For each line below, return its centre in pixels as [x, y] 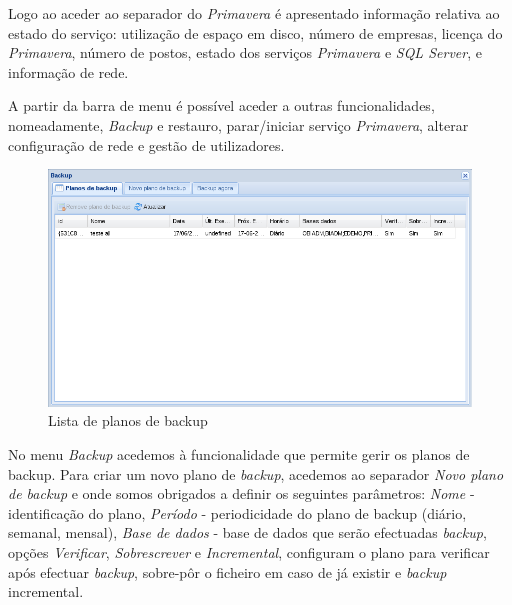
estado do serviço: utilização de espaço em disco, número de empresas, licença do [255, 32]
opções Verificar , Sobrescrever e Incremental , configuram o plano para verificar [249, 552]
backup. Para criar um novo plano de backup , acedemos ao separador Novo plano [256, 473]
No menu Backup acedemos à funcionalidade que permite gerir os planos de [239, 454]
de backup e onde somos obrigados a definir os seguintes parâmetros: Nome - [241, 493]
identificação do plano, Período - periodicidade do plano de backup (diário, [237, 512]
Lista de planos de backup [128, 420]
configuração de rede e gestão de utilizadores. [146, 144]
